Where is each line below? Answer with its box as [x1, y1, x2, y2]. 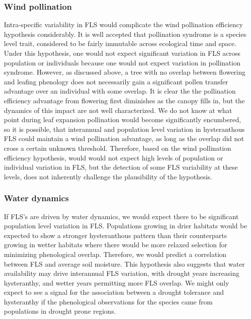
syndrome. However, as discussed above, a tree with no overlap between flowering [4, 67, 246, 77]
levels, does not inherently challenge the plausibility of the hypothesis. [4, 171, 213, 181]
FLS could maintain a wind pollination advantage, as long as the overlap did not [4, 133, 244, 144]
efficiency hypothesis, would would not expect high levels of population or [4, 152, 223, 162]
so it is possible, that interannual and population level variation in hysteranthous [4, 124, 245, 134]
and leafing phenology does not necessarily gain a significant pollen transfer [4, 76, 228, 86]
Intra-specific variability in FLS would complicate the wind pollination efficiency [4, 19, 243, 30]
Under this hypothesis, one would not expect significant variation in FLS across [4, 48, 241, 58]
